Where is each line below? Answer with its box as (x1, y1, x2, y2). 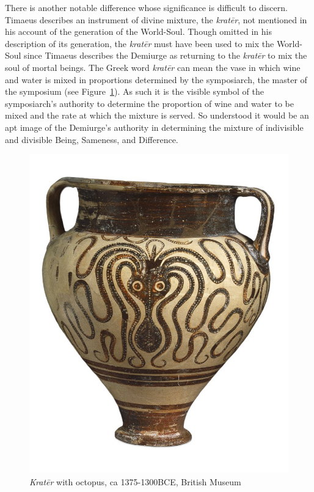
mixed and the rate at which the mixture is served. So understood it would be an (5, 109, 309, 122)
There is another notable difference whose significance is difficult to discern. (5, 1, 288, 13)
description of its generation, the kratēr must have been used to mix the (5, 37, 274, 50)
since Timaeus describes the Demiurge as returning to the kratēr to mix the (24, 49, 307, 62)
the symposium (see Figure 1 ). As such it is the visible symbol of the (5, 85, 264, 98)
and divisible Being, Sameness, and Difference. (5, 133, 178, 145)
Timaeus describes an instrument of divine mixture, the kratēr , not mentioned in (5, 13, 307, 26)
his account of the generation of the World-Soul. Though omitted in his (5, 25, 272, 38)
